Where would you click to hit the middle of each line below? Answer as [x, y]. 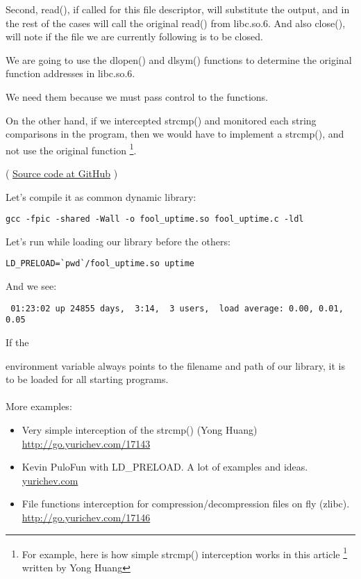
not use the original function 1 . [71, 149]
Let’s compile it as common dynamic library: [101, 196]
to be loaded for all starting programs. [87, 379]
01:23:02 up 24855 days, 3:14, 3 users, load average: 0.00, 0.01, [177, 308]
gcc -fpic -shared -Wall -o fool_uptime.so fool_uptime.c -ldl [155, 219]
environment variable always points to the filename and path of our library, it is [175, 365]
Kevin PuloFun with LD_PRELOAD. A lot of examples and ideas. [165, 467]
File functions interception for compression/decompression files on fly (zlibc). [186, 504]
